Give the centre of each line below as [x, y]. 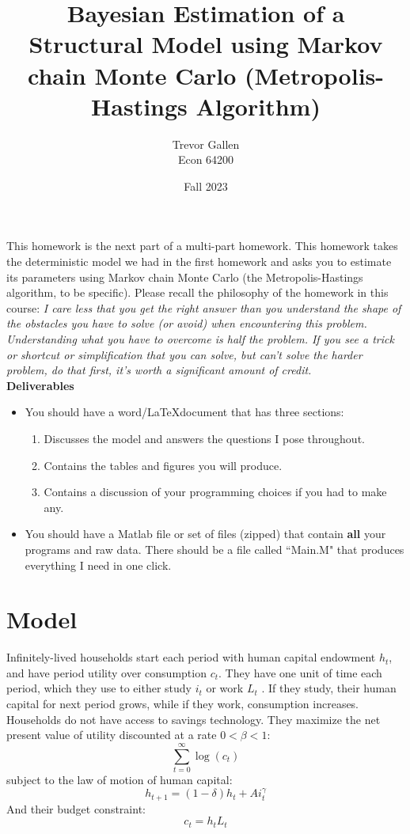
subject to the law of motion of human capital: [120, 779]
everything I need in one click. [98, 565]
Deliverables [40, 385]
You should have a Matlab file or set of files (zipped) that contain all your [205, 534]
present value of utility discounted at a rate [112, 735]
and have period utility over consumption [106, 672]
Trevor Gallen [206, 144]
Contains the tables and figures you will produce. [163, 465]
